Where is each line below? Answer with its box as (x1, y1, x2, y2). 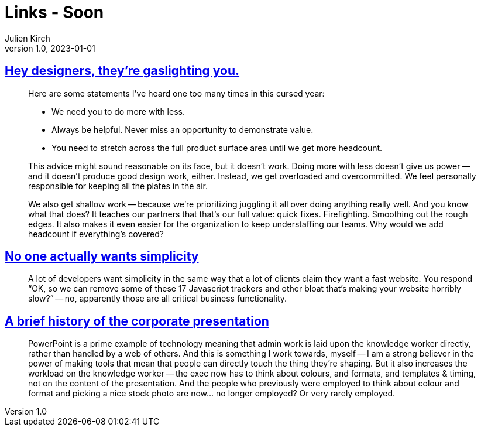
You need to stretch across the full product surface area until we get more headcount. (51, 142, 383, 153)
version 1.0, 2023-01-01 (5, 43, 95, 53)
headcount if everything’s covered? (28, 228, 164, 239)
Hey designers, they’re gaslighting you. (5, 63, 240, 78)
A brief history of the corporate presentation (5, 313, 269, 329)
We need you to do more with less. (51, 106, 185, 117)
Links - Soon (5, 2, 104, 22)
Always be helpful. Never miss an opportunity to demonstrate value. (51, 124, 314, 135)
